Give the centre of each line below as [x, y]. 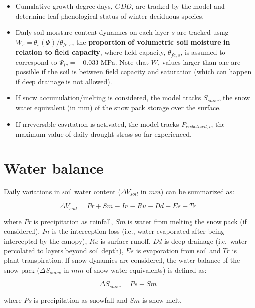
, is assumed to [203, 52]
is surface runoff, [126, 241]
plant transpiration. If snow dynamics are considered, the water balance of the [122, 260]
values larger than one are [201, 62]
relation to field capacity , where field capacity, [91, 52]
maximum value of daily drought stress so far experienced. [103, 134]
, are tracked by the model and [178, 6]
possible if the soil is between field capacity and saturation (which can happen [133, 72]
